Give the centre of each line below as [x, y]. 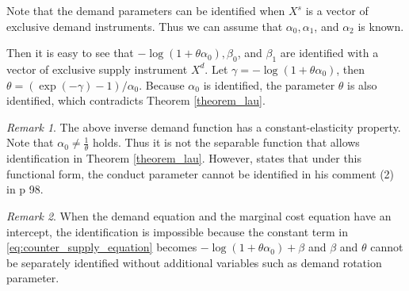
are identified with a [329, 53]
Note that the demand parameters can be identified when [146, 10]
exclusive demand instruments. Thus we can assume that [145, 26]
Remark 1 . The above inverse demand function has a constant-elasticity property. [204, 126]
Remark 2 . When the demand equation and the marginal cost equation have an [199, 215]
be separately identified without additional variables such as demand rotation [194, 262]
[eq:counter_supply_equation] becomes [102, 247]
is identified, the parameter [269, 84]
